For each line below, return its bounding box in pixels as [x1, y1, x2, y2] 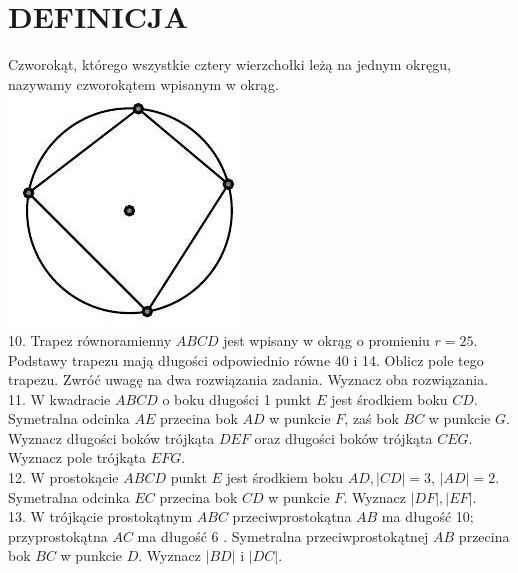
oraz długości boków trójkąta [254, 427, 433, 448]
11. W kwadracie [8, 388, 111, 409]
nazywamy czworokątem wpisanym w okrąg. [8, 73, 279, 94]
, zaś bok [344, 408, 399, 429]
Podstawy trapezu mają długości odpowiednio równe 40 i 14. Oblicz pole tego [8, 349, 484, 370]
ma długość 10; [381, 506, 474, 527]
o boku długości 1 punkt [162, 388, 312, 409]
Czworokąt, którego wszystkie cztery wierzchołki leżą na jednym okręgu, [8, 54, 451, 75]
